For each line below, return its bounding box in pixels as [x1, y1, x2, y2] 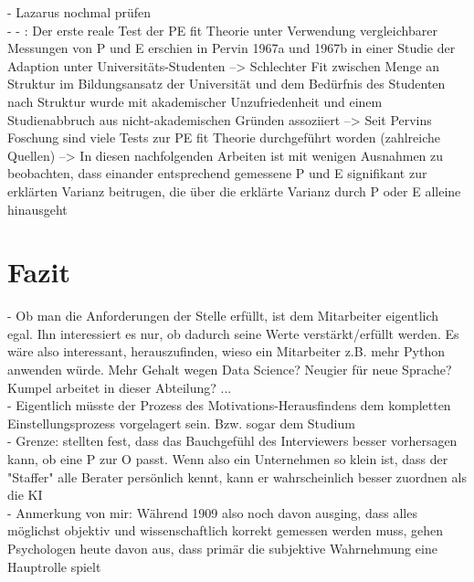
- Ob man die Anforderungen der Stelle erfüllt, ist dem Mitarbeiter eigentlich [7, 306, 439, 325]
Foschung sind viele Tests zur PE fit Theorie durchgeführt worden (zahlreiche [7, 128, 441, 147]
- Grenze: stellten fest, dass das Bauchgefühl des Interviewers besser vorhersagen [7, 431, 458, 450]
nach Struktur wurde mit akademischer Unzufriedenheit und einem [7, 91, 383, 111]
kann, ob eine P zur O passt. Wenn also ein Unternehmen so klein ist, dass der [7, 450, 448, 468]
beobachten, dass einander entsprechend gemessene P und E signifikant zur [7, 164, 427, 183]
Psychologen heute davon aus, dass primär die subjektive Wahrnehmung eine [7, 538, 437, 557]
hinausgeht [7, 199, 68, 218]
